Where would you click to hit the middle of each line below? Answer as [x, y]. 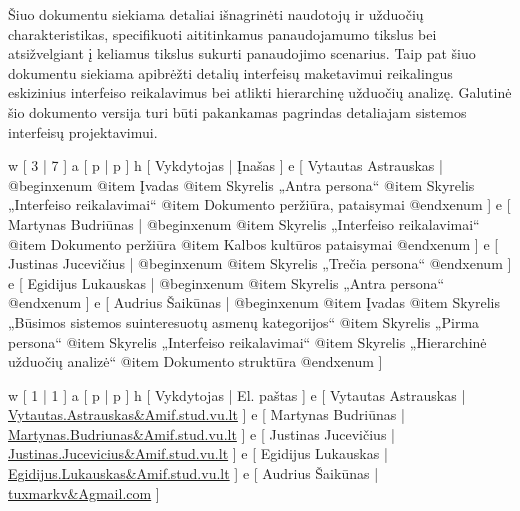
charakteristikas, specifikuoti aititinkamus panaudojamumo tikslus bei [222, 33]
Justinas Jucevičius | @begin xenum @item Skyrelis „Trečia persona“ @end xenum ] [260, 263]
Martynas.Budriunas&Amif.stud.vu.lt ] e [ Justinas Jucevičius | [201, 433]
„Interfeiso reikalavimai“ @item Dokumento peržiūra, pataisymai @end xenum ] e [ [259, 204]
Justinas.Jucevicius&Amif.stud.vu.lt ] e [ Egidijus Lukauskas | [198, 453]
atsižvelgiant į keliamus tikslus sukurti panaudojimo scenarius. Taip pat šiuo [242, 53]
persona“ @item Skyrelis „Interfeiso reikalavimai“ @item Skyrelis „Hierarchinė [247, 341]
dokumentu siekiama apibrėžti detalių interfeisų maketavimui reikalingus [230, 72]
